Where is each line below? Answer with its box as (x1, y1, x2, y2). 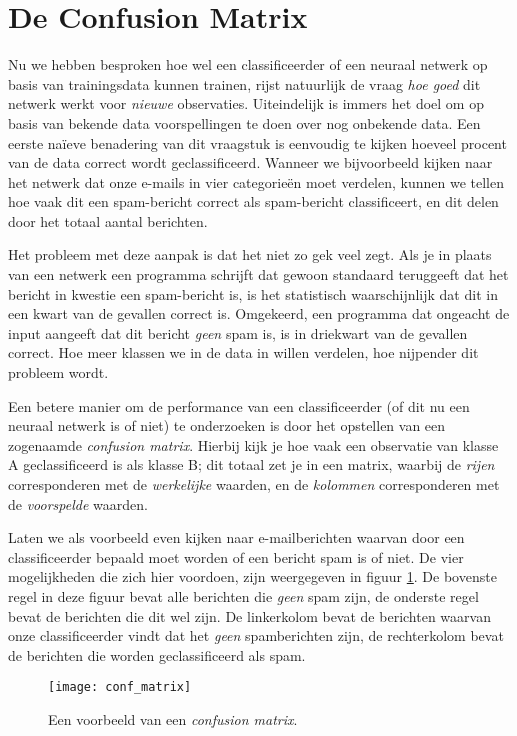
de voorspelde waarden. (8, 493, 148, 514)
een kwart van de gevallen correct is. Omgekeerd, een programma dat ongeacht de (8, 303, 510, 324)
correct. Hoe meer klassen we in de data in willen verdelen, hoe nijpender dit (8, 342, 479, 363)
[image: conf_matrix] (48, 680, 192, 695)
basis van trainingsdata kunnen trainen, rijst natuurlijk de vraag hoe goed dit (8, 73, 481, 94)
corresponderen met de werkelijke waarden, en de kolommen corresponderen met (8, 474, 500, 494)
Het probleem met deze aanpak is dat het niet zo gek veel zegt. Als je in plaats (8, 244, 492, 265)
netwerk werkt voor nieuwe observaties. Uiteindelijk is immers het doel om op (8, 93, 484, 114)
